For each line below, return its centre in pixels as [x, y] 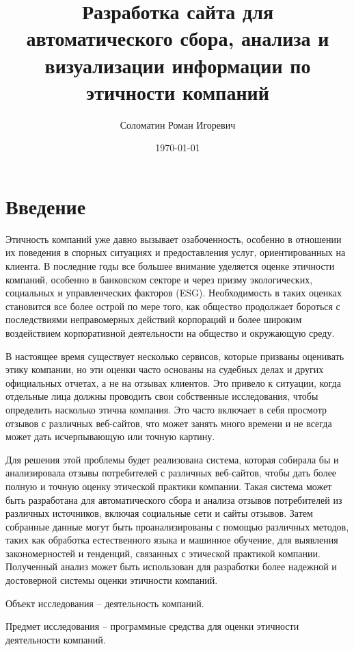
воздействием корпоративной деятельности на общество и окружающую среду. [170, 332]
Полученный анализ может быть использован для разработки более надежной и [171, 566]
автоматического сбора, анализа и [178, 38]
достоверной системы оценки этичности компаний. [112, 580]
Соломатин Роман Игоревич [178, 124]
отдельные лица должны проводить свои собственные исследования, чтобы [162, 396]
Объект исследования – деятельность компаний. [105, 603]
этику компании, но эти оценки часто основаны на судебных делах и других [165, 369]
